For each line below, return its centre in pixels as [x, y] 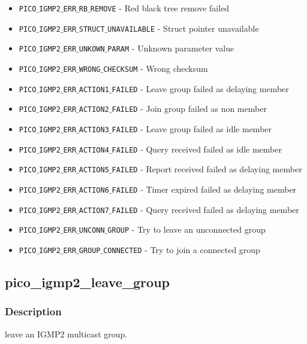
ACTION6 [94, 190]
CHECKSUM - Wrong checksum [156, 68]
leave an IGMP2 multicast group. [66, 334]
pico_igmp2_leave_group [87, 281]
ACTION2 [94, 110]
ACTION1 [94, 89]
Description [33, 311]
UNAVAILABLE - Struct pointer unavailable [183, 28]
